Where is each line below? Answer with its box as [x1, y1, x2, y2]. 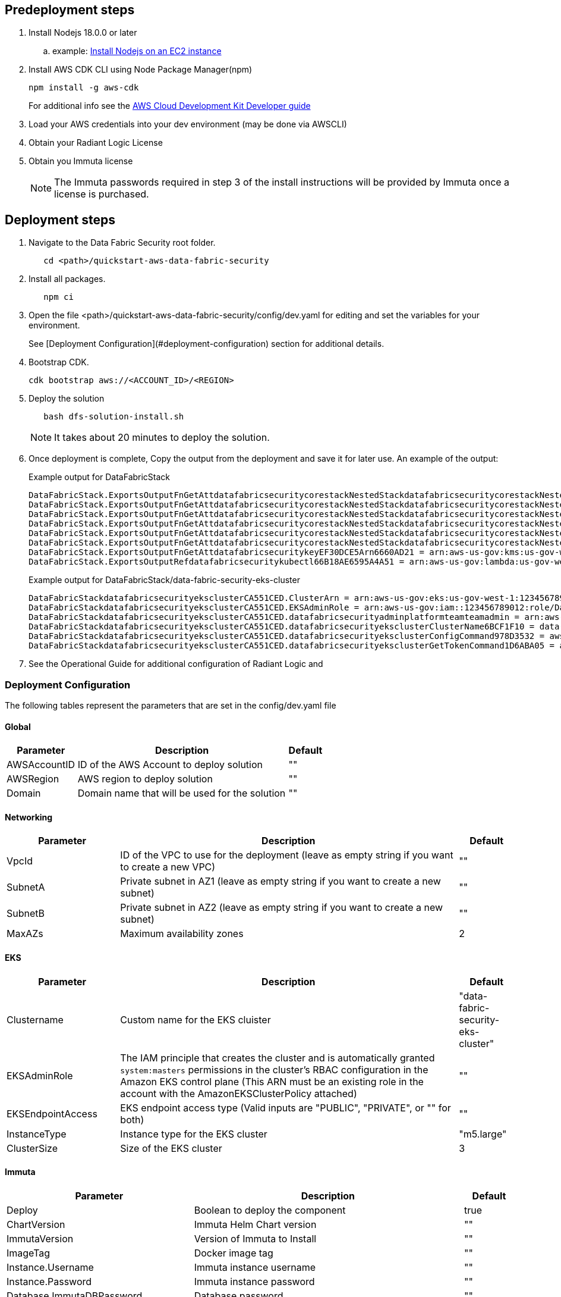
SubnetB [7, 907, 45, 920]
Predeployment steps [5, 2, 135, 17]
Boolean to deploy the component [194, 1204, 346, 1216]
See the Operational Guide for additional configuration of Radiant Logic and [29, 659, 323, 669]
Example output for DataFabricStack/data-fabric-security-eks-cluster [29, 575, 300, 585]
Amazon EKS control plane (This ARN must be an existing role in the [120, 1075, 424, 1088]
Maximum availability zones [120, 928, 244, 940]
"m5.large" [459, 1127, 507, 1140]
